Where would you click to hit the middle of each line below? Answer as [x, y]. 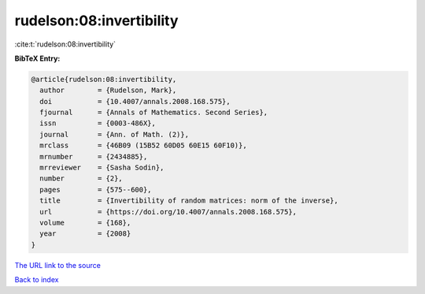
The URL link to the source [58, 265]
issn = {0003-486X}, [98, 123]
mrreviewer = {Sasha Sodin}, [102, 168]
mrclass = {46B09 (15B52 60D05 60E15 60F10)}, [143, 145]
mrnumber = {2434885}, [94, 156]
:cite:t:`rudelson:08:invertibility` [65, 44]
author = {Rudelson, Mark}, [108, 90]
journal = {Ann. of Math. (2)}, [114, 134]
